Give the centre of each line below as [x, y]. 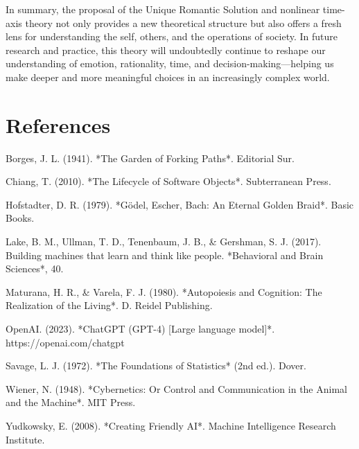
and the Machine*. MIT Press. [71, 402]
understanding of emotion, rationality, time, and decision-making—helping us [170, 63]
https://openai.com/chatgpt [65, 342]
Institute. [25, 439]
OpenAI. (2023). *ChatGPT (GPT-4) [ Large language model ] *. [140, 329]
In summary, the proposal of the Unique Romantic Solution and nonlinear [163, 9]
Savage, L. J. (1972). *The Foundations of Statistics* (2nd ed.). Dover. [156, 366]
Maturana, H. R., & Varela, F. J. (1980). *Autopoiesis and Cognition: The [164, 291]
